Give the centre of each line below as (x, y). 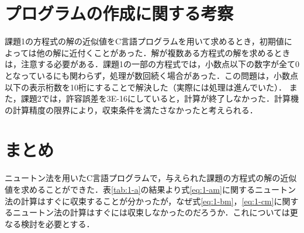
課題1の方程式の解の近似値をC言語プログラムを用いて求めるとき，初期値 (144, 41)
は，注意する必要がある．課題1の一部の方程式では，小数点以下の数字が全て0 (152, 64)
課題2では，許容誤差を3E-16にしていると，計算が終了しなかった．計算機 (160, 98)
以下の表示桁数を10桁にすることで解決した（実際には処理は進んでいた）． (146, 87)
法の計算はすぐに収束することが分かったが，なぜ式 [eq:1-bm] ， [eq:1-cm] (139, 201)
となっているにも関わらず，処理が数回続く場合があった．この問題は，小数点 (151, 75)
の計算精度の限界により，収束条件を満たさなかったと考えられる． (131, 109)
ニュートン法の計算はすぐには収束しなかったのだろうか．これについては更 (155, 212)
